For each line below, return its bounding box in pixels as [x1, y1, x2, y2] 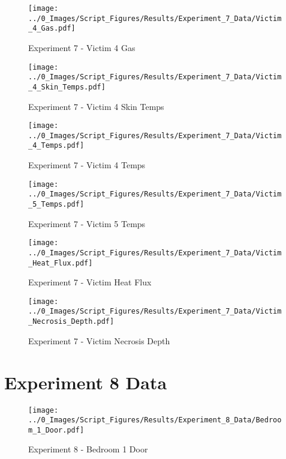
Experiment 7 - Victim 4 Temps [28, 159, 146, 171]
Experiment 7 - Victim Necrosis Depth [28, 334, 170, 347]
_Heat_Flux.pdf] [28, 258, 93, 267]
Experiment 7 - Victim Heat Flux [28, 276, 152, 288]
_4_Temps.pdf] [28, 141, 85, 150]
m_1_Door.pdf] [28, 425, 85, 434]
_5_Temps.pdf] [28, 200, 85, 208]
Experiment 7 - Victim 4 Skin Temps [28, 100, 164, 112]
